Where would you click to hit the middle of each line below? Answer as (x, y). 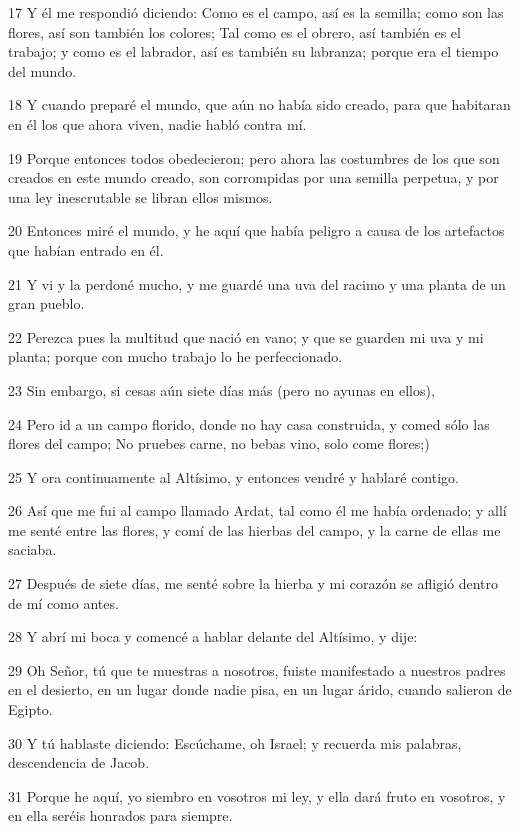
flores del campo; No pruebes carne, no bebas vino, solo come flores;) (219, 443)
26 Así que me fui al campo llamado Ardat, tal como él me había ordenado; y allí (257, 510)
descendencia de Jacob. (79, 762)
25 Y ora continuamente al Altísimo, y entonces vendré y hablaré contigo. (233, 476)
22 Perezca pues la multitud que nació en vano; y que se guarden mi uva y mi (246, 336)
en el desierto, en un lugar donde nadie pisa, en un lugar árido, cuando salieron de (260, 689)
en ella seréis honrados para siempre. (120, 815)
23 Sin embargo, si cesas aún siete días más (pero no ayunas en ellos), (221, 389)
